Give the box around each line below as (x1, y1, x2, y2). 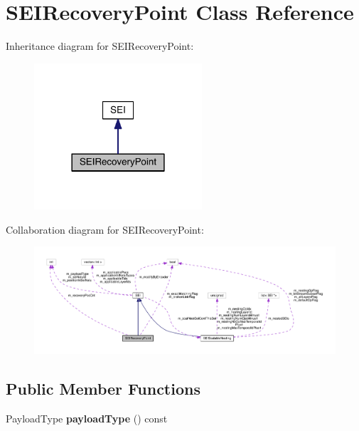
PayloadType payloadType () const (6, 410, 168, 425)
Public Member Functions (6, 378, 200, 400)
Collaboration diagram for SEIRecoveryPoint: (6, 222, 204, 237)
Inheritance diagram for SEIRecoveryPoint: (6, 38, 194, 53)
